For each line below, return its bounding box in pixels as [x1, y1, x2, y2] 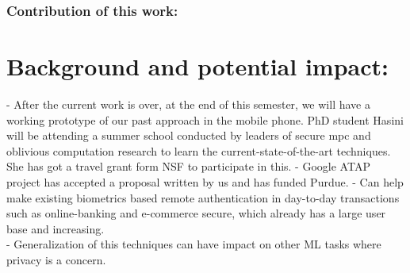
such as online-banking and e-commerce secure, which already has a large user [6, 205, 386, 221]
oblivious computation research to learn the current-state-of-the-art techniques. [6, 142, 391, 159]
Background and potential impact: [6, 50, 389, 83]
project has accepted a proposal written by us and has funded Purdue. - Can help [6, 173, 404, 190]
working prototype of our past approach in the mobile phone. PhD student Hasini [6, 111, 404, 128]
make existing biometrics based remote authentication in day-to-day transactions [6, 189, 400, 206]
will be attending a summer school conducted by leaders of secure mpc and [6, 127, 371, 144]
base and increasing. [6, 220, 105, 236]
